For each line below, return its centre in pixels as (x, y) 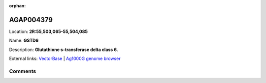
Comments (23, 71)
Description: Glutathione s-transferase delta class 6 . (64, 50)
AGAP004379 (31, 20)
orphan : (17, 6)
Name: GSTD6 (24, 41)
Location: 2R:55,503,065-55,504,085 (49, 31)
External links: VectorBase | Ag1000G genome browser (65, 58)
